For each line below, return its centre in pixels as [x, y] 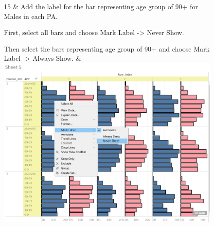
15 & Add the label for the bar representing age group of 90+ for [101, 6]
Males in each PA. [31, 16]
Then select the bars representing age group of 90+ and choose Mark [107, 48]
